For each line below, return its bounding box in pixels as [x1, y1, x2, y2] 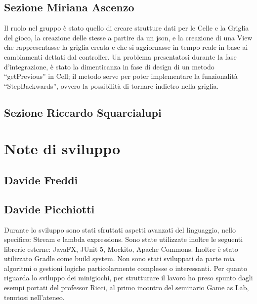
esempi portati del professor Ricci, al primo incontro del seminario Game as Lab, [4, 282, 249, 293]
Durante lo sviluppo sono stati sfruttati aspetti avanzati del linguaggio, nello [4, 224, 236, 235]
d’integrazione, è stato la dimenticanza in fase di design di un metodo [4, 61, 214, 71]
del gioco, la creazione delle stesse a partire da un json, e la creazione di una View [4, 32, 253, 42]
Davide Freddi [4, 172, 78, 187]
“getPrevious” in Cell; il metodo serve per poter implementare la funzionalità [4, 71, 238, 81]
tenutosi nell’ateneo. [4, 292, 65, 302]
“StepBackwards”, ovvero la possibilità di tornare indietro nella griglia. [4, 80, 219, 91]
